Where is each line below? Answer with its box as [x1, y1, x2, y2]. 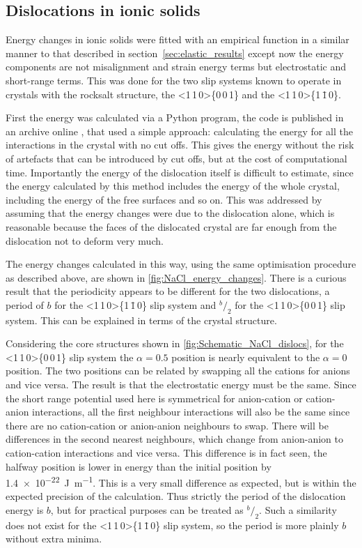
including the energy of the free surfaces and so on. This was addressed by [6, 192, 322, 206]
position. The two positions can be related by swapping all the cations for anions [6, 363, 350, 378]
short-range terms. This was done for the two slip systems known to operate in [6, 73, 342, 87]
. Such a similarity [259, 503, 337, 517]
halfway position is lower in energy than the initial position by [6, 459, 271, 473]
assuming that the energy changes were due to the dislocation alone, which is [6, 206, 335, 220]
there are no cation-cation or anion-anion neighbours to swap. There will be [6, 418, 329, 432]
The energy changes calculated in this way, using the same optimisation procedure [6, 257, 356, 271]
